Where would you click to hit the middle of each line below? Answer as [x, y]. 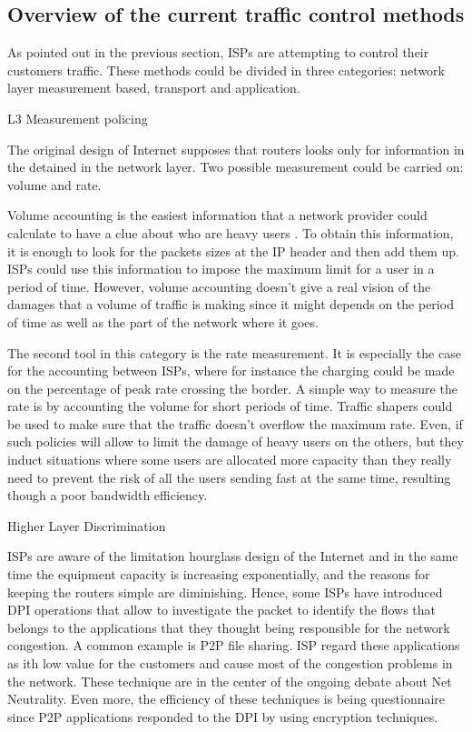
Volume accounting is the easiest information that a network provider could [217, 215]
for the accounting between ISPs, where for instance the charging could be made [231, 371]
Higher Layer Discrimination [87, 525]
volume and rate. [54, 184]
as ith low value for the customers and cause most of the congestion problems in [230, 663]
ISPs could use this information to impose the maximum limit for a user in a [221, 269]
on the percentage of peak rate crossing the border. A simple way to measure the [232, 388]
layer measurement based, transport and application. [154, 88]
